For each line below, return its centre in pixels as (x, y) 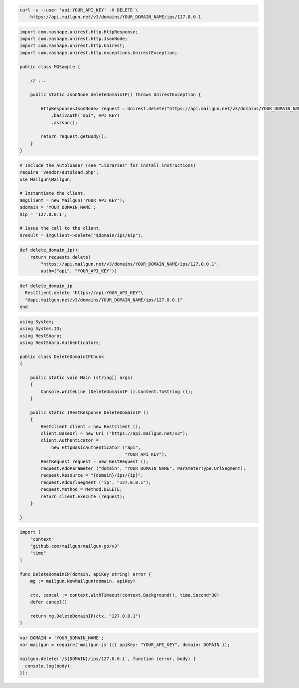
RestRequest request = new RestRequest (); (95, 461)
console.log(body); (49, 666)
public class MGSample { (50, 67)
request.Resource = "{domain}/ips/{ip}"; (92, 475)
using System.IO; (41, 329)
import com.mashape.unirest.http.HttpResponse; (79, 32)
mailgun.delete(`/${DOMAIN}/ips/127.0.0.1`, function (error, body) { (108, 659)
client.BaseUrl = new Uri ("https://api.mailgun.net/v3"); (114, 434)
